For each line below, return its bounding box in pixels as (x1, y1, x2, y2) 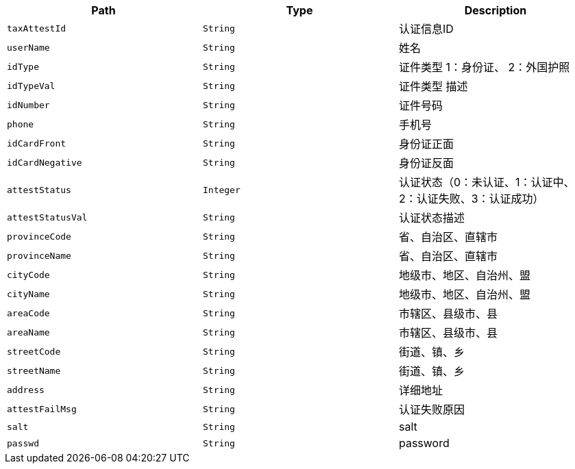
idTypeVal (7, 80, 56, 91)
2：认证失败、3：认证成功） (398, 192, 544, 205)
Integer (202, 184, 241, 195)
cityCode (7, 269, 50, 280)
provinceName (7, 250, 71, 261)
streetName (7, 365, 61, 376)
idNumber (7, 99, 50, 110)
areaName (7, 327, 50, 338)
